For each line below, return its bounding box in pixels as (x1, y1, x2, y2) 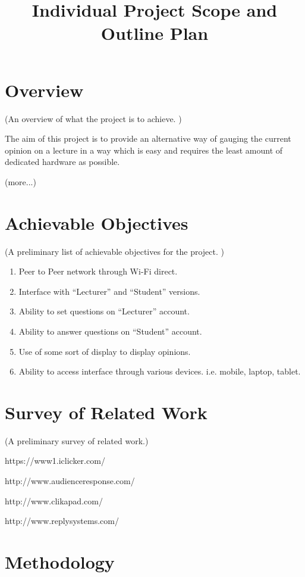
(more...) (5, 175, 36, 188)
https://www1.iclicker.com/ (5, 454, 105, 467)
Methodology (5, 550, 115, 574)
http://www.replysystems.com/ (5, 514, 119, 527)
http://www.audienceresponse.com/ (5, 475, 135, 487)
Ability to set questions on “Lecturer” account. (18, 305, 190, 317)
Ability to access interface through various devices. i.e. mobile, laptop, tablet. (18, 365, 301, 378)
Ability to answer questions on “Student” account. (18, 325, 202, 337)
